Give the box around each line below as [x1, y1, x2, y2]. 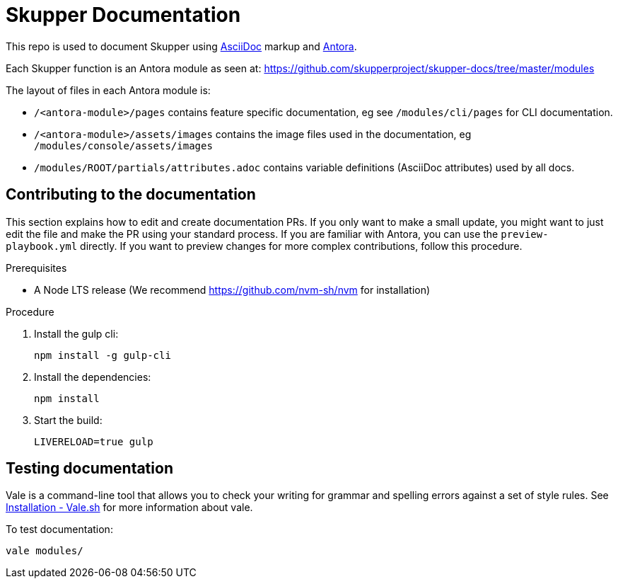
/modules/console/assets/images [34, 139, 213, 151]
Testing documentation [6, 459, 173, 478]
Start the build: [34, 413, 103, 426]
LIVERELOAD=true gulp [34, 435, 153, 447]
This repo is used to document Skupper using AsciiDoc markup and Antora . [6, 40, 357, 52]
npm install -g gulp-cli [34, 349, 171, 361]
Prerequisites [6, 261, 67, 274]
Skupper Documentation [6, 3, 241, 27]
